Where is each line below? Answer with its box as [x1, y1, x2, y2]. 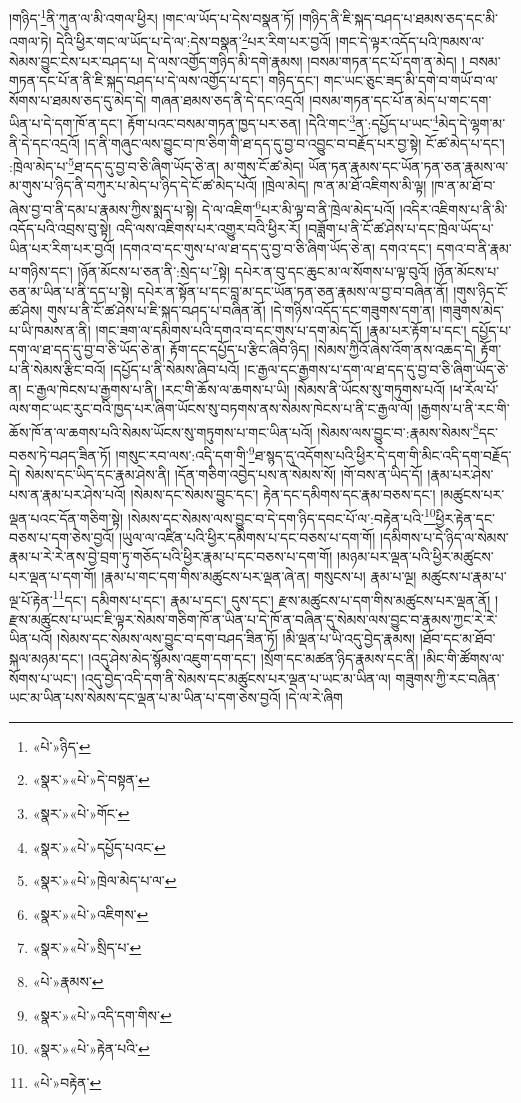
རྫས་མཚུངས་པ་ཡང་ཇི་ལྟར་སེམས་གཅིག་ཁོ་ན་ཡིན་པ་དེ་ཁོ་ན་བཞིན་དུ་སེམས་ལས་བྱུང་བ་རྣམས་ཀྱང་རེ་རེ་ [9, 608, 498, 629]
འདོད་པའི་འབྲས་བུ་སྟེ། [9, 218, 112, 239]
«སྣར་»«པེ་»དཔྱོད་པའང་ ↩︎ [32, 836, 166, 857]
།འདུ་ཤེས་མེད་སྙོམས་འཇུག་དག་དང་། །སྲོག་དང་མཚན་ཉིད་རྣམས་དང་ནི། [88, 647, 419, 668]
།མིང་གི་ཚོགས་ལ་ [423, 647, 505, 668]
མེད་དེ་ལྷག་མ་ [438, 112, 506, 133]
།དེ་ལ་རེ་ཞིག [285, 687, 343, 708]
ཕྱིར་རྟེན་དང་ [435, 507, 495, 528]
